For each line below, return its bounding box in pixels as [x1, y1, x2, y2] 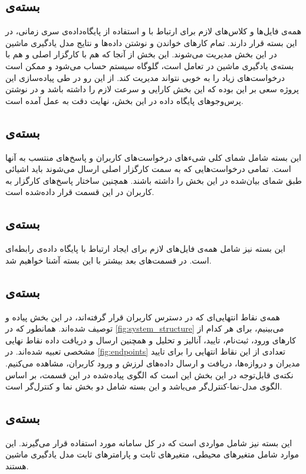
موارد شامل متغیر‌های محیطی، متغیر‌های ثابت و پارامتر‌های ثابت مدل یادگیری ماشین [5, 448, 300, 460]
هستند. [5, 460, 29, 472]
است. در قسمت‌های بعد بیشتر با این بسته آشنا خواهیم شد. [5, 254, 212, 266]
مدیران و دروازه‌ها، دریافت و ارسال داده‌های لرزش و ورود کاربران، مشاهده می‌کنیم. [5, 356, 300, 369]
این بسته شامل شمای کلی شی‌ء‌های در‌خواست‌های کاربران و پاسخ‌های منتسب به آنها [5, 151, 301, 163]
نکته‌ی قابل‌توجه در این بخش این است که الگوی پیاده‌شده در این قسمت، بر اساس [5, 368, 294, 381]
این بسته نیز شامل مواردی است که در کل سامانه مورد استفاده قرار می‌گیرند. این [5, 436, 292, 449]
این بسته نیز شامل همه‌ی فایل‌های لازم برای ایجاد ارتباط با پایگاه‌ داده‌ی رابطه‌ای [5, 242, 285, 255]
